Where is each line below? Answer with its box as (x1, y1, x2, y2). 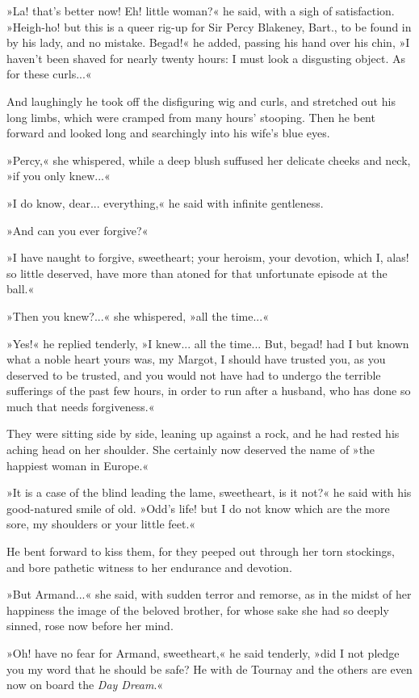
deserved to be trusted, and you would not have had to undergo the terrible (6, 366, 381, 383)
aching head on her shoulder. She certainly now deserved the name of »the (6, 441, 375, 458)
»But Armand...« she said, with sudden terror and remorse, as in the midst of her (6, 586, 412, 603)
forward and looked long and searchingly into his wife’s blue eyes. (6, 124, 330, 141)
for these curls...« (6, 65, 92, 82)
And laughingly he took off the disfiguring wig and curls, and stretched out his (6, 92, 396, 109)
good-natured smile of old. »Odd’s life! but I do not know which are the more (6, 499, 390, 516)
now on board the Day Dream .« (6, 676, 164, 693)
